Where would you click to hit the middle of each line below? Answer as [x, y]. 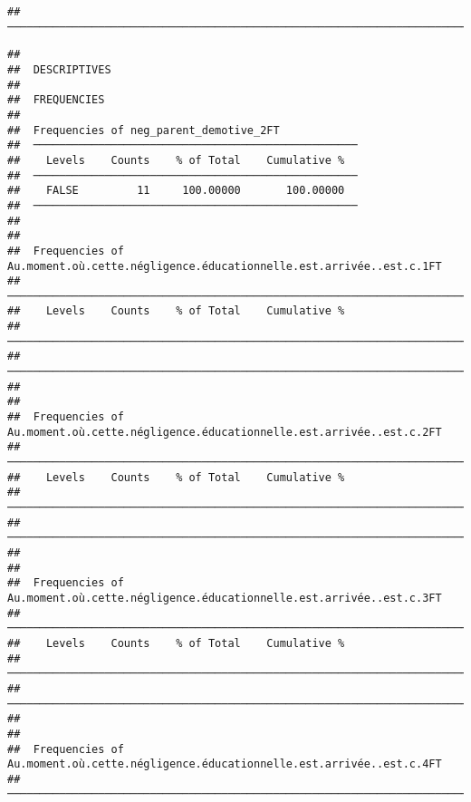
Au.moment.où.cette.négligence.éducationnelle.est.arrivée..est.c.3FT [225, 598]
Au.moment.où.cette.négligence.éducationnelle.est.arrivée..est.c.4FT [225, 764]
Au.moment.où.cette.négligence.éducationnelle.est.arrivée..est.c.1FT [225, 266]
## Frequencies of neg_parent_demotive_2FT [144, 130]
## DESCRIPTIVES [59, 69]
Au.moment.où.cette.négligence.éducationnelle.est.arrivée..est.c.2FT [225, 432]
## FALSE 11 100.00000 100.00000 [176, 191]
